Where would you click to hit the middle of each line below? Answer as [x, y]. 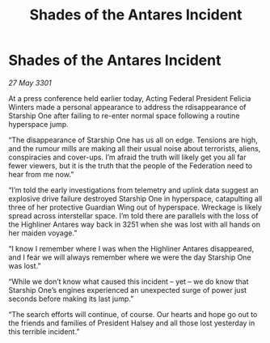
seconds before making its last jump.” [71, 299]
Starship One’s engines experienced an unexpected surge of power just [128, 290]
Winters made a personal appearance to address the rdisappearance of [127, 107]
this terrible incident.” [44, 331]
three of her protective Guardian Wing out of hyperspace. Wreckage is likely [135, 207]
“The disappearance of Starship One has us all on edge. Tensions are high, [133, 140]
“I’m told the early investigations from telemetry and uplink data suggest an [133, 190]
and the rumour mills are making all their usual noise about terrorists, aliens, [135, 148]
